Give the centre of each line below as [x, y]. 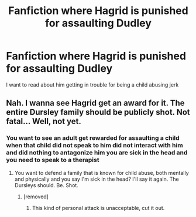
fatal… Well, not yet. [44, 121]
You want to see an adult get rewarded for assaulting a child [93, 138]
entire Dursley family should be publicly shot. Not [98, 112]
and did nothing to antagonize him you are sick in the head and [97, 153]
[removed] [36, 197]
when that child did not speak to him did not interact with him [94, 146]
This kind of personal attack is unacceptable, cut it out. [98, 208]
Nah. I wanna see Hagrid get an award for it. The [95, 103]
